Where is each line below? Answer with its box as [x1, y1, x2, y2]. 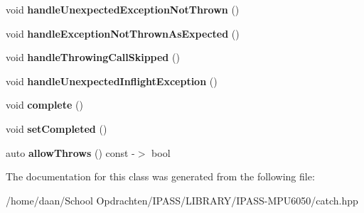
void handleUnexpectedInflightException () [6, 73, 218, 88]
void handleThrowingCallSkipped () [6, 50, 180, 65]
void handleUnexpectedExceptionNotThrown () [6, 2, 240, 16]
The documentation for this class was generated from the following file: [6, 169, 315, 184]
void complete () [6, 97, 83, 112]
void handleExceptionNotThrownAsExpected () [6, 26, 240, 40]
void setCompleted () [6, 121, 107, 136]
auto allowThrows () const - [6, 145, 135, 160]
